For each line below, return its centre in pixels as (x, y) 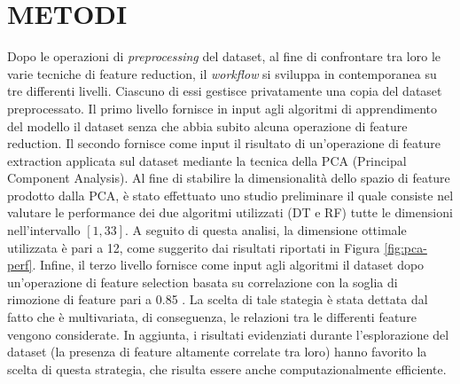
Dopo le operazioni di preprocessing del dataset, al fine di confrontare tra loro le (224, 56)
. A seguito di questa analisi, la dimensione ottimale (266, 230)
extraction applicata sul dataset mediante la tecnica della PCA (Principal (207, 160)
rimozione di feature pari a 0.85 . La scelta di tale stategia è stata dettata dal (218, 299)
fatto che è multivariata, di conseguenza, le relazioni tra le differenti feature (212, 317)
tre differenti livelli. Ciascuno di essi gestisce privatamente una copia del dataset (225, 91)
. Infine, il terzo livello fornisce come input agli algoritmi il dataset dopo (228, 265)
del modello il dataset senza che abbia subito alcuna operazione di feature (207, 125)
